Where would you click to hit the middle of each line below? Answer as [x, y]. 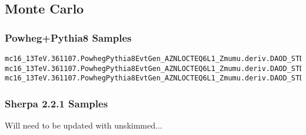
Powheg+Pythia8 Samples [68, 37]
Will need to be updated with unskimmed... [84, 125]
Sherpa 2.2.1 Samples [56, 103]
